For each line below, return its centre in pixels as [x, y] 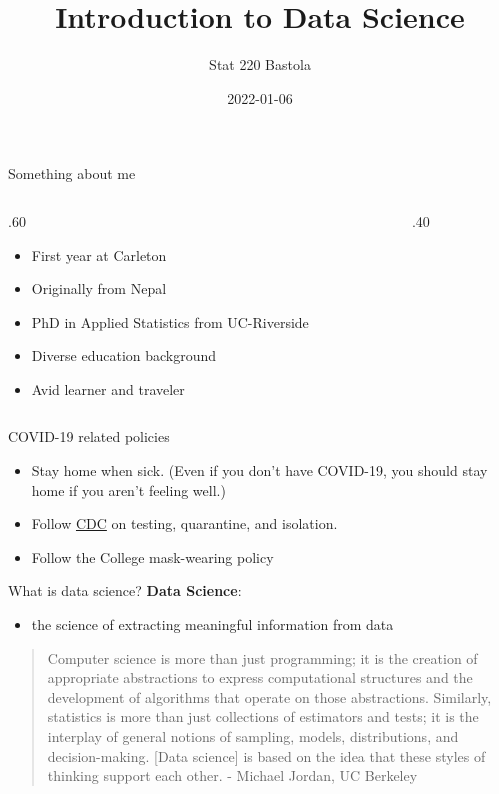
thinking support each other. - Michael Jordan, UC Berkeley [232, 775]
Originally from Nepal [99, 288]
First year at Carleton [99, 254]
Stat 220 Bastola [260, 64]
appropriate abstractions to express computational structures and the [260, 677]
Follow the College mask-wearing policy [152, 556]
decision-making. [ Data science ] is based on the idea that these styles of [266, 755]
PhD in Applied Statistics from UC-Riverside [170, 321]
